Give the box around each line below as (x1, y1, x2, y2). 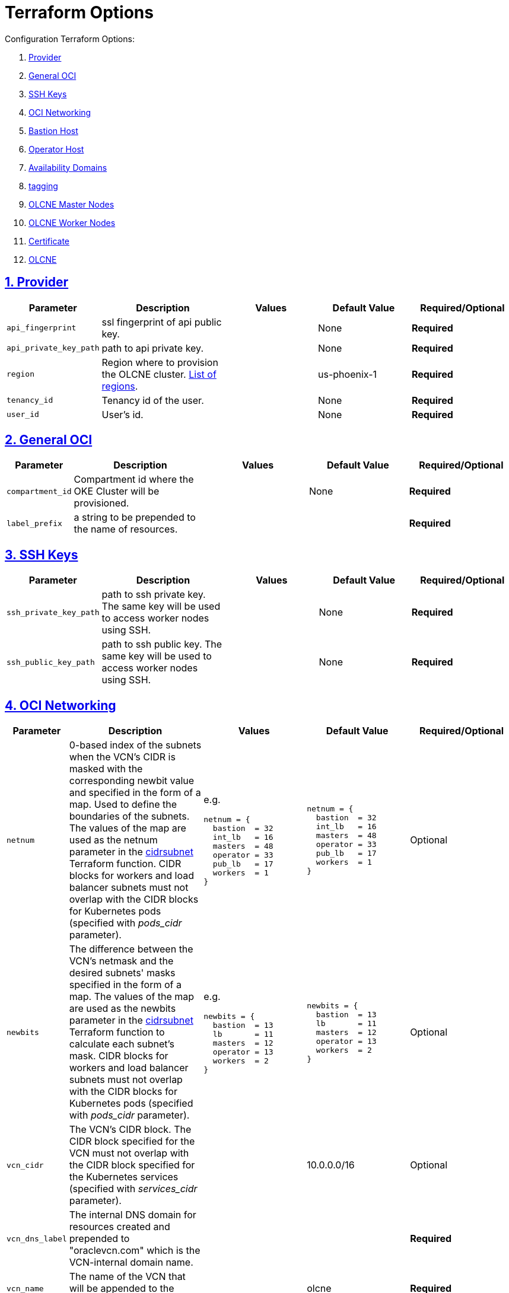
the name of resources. (74, 523, 178, 536)
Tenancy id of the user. (101, 394, 204, 406)
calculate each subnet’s (69, 1038, 174, 1050)
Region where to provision (101, 356, 218, 368)
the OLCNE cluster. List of (101, 368, 217, 380)
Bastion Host (28, 125, 78, 136)
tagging (28, 180, 58, 191)
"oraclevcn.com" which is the (69, 1244, 201, 1257)
